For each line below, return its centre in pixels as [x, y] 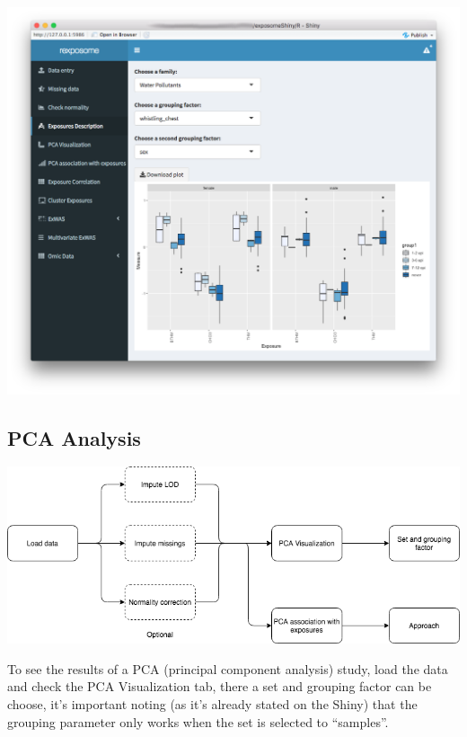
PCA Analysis [74, 437]
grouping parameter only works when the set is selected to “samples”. [198, 721]
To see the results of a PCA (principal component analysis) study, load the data [228, 668]
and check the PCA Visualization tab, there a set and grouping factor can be [220, 686]
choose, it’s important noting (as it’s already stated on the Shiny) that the [212, 703]
